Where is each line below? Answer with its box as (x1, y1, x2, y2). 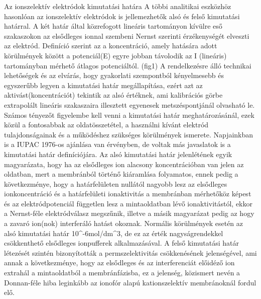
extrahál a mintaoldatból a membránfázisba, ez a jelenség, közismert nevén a (4, 267, 240, 278)
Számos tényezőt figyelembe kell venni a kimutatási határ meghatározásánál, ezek (4, 109, 254, 120)
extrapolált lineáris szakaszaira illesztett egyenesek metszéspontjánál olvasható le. (4, 99, 255, 110)
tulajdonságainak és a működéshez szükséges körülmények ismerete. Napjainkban (4, 129, 253, 139)
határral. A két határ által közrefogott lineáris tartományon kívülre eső (4, 21, 222, 31)
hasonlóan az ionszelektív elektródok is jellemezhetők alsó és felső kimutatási (4, 11, 240, 21)
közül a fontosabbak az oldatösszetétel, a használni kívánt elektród (4, 119, 209, 130)
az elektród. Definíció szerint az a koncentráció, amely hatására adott (4, 40, 217, 51)
